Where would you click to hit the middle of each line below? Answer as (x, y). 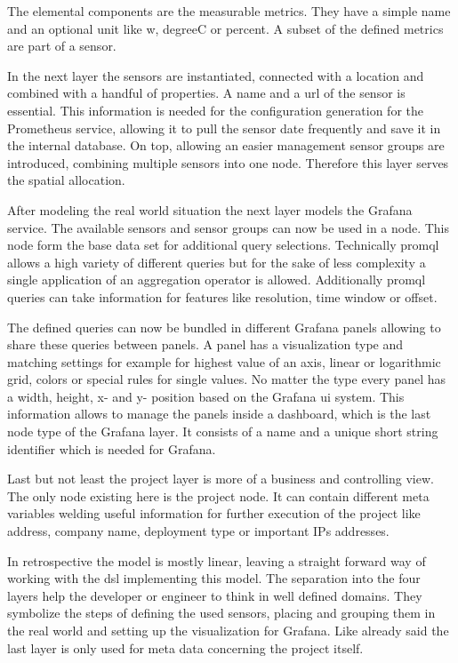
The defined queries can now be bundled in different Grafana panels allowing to (224, 327)
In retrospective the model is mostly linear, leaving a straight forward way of (217, 560)
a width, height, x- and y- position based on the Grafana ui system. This (206, 396)
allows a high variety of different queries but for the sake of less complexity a (217, 262)
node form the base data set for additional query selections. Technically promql (223, 245)
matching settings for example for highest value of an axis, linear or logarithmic (224, 361)
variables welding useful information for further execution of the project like (214, 513)
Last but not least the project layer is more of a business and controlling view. (221, 479)
